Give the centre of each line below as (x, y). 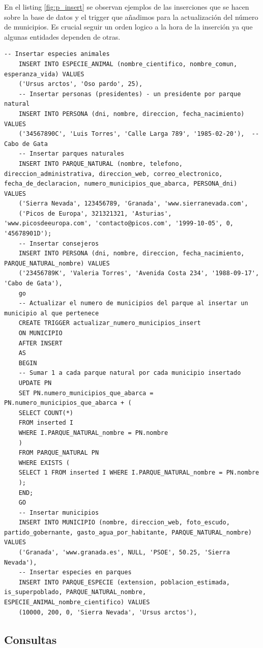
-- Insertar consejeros (59, 243)
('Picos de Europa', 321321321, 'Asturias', (95, 213)
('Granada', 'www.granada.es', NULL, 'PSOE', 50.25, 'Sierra (124, 553)
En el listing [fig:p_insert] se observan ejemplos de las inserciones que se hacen (127, 7)
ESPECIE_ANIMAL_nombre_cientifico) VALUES (77, 602)
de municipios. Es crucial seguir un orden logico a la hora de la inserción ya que (128, 27)
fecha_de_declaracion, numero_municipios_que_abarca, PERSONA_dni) (121, 184)
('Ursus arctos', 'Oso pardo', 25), (81, 84)
